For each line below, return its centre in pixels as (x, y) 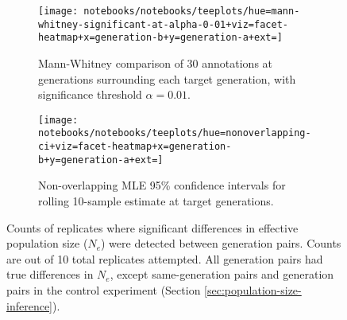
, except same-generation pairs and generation (222, 274)
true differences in (50, 274)
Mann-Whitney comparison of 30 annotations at (156, 62)
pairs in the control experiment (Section (104, 289)
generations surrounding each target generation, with (167, 78)
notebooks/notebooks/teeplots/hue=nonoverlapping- (175, 133)
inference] (29, 305)
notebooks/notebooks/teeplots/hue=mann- (192, 11)
